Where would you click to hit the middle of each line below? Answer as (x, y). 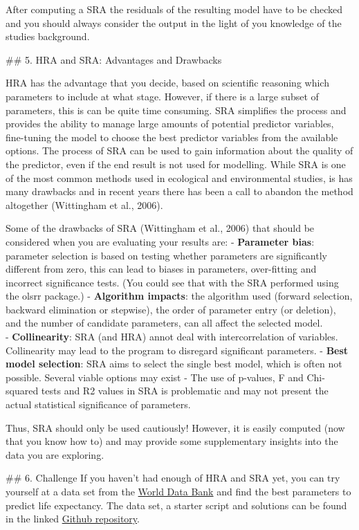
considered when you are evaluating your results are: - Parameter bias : (160, 241)
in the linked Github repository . (73, 519)
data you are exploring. (55, 454)
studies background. (48, 36)
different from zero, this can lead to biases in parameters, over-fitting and (161, 269)
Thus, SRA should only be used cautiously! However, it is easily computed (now (175, 427)
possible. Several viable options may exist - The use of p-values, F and (155, 377)
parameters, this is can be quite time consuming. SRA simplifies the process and (176, 110)
